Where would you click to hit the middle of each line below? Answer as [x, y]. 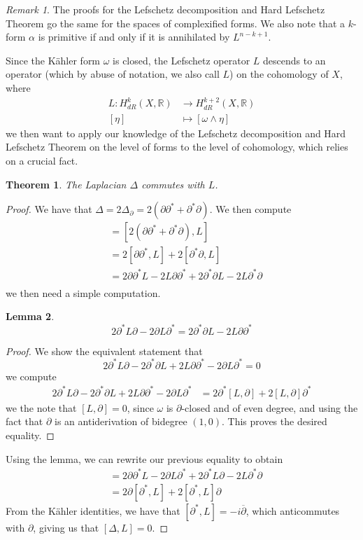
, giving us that [66, 527]
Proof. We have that [49, 209]
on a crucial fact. [42, 161]
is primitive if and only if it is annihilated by [134, 37]
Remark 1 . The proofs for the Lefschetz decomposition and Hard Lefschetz [165, 9]
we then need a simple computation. [83, 292]
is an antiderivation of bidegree [121, 421]
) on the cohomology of [279, 74]
